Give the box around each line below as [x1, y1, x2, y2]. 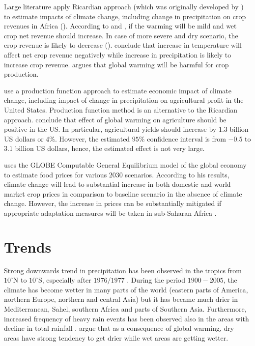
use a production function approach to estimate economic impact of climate [4, 85, 231, 95]
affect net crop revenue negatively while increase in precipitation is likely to [4, 49, 231, 59]
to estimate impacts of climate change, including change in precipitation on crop [4, 11, 246, 21]
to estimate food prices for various [4, 169, 107, 179]
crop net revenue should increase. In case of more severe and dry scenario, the [4, 30, 238, 40]
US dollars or [4, 133, 44, 144]
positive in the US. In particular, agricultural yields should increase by [4, 124, 217, 134]
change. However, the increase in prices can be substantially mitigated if [4, 198, 222, 208]
